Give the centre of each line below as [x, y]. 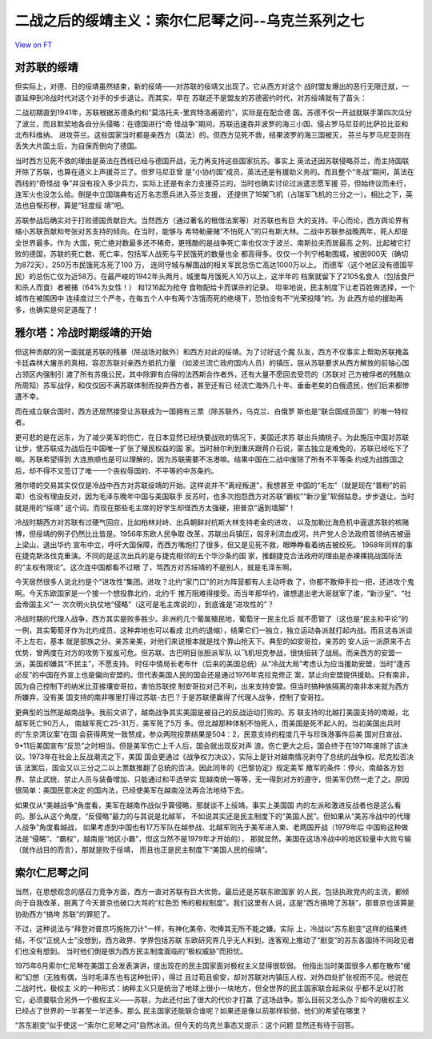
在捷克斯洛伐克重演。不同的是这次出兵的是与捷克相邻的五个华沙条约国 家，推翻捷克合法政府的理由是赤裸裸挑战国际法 [208, 556]
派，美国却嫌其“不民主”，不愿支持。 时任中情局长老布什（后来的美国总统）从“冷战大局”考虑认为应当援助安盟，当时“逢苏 [213, 663]
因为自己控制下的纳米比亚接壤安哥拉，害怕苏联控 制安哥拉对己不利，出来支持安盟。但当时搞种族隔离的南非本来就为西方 [212, 686]
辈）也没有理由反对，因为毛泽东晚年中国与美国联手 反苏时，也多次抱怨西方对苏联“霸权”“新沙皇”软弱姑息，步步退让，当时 [215, 497]
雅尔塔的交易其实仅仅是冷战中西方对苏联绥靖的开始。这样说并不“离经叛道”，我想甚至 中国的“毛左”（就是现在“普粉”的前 [211, 486]
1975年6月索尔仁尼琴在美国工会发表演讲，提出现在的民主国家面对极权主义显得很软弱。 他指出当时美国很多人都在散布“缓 [213, 966]
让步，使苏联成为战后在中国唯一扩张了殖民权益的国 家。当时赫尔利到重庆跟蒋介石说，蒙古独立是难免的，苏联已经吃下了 [212, 448]
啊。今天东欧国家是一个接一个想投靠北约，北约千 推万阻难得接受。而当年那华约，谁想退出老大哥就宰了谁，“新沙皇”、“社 [213, 593]
